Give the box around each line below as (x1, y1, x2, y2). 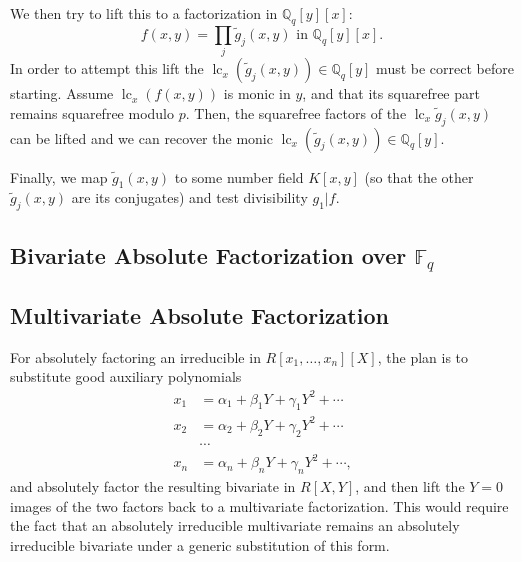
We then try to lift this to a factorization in (10, 3, 278, 23)
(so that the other (364, 166, 474, 187)
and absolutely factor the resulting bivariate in (10, 476, 296, 497)
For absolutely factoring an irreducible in (10, 346, 261, 367)
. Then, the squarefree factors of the (185, 102, 407, 123)
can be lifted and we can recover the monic (10, 127, 273, 148)
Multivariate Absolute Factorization (10, 300, 389, 331)
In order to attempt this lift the (10, 58, 204, 79)
